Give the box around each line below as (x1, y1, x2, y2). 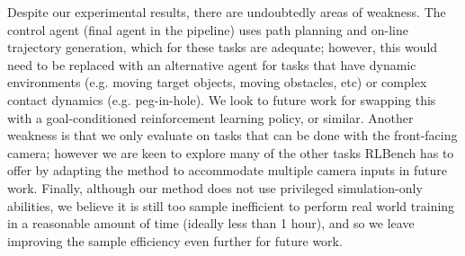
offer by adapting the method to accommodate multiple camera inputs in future (7, 161, 448, 180)
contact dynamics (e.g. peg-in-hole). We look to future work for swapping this (7, 90, 436, 109)
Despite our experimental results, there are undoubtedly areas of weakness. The (7, 3, 446, 21)
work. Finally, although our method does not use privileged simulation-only (7, 178, 423, 197)
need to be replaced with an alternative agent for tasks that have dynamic (7, 55, 416, 74)
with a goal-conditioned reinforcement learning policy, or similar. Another (7, 108, 414, 127)
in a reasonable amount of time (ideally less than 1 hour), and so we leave (7, 214, 415, 233)
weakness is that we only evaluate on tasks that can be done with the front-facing (7, 126, 458, 145)
